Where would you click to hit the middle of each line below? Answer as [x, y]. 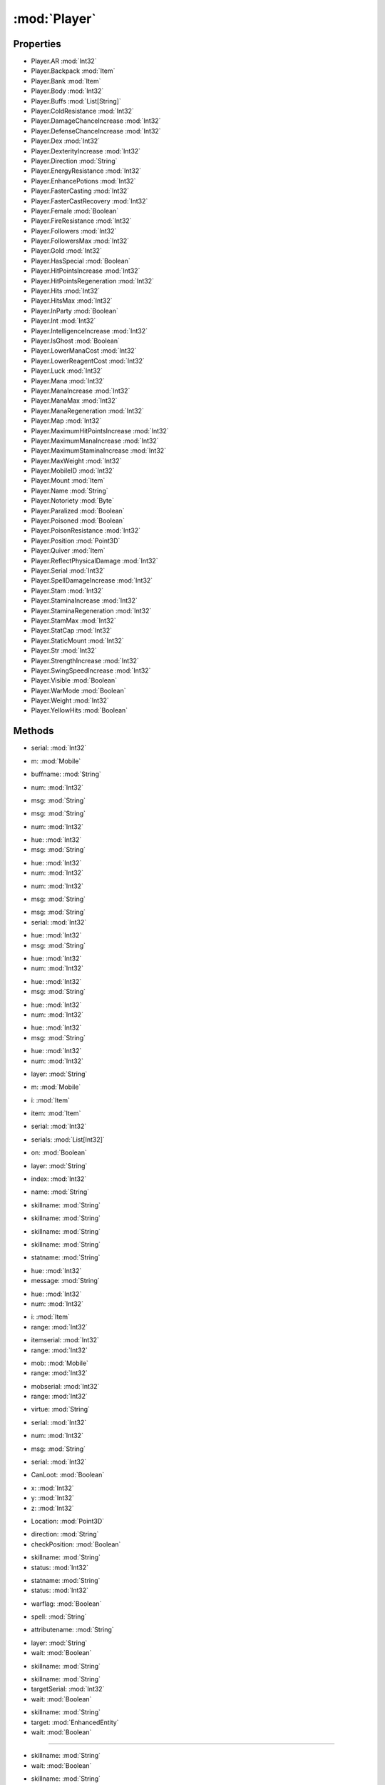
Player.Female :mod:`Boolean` [75, 211]
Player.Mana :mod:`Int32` [68, 381]
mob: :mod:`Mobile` [60, 1363]
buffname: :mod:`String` [66, 774]
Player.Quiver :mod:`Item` [68, 550]
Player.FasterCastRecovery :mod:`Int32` [89, 201]
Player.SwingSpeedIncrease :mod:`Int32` [91, 670]
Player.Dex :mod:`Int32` [65, 141]
